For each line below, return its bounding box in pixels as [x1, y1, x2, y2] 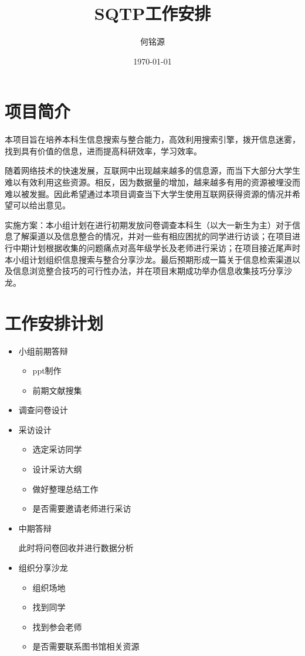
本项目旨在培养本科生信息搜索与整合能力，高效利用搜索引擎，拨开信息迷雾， [5, 133, 300, 146]
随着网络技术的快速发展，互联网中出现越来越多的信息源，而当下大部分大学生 [5, 164, 300, 177]
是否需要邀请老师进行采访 [32, 502, 131, 515]
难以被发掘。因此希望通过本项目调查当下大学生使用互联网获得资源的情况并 [5, 187, 292, 199]
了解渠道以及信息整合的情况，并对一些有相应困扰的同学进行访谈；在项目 [12, 230, 292, 242]
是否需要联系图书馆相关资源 [32, 640, 140, 652]
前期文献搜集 [32, 384, 82, 396]
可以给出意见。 [12, 199, 70, 211]
